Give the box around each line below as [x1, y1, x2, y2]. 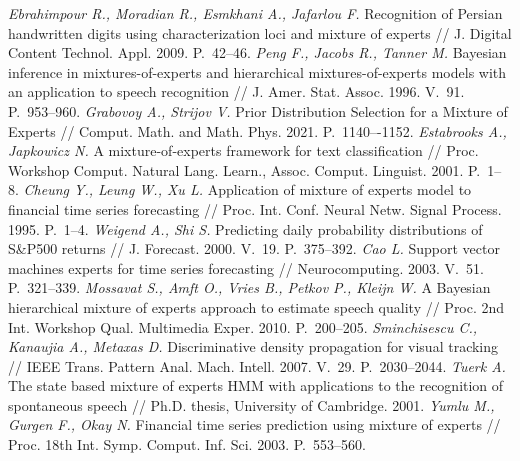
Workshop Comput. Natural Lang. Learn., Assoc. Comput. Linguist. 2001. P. [8, 159, 481, 180]
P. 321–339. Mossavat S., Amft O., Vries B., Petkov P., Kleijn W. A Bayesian [8, 277, 491, 298]
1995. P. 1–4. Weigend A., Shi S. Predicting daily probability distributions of [8, 218, 483, 239]
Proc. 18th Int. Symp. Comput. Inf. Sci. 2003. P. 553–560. [8, 434, 366, 455]
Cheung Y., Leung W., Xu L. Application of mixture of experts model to [23, 179, 472, 200]
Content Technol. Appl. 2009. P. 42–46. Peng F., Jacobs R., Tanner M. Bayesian [8, 42, 507, 63]
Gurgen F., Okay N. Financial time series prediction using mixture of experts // [8, 414, 501, 435]
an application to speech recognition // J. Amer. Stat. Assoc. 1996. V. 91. [8, 81, 465, 102]
